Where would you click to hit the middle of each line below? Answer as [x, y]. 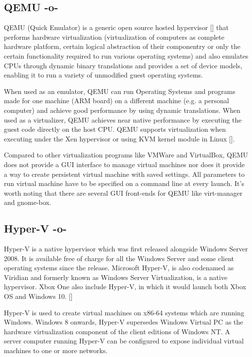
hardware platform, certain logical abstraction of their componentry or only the [122, 46]
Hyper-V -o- [35, 228]
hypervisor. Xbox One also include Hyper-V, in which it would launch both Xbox [125, 287]
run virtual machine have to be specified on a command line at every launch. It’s [124, 183]
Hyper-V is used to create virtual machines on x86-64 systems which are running [124, 312]
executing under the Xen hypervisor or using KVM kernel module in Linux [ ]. [119, 138]
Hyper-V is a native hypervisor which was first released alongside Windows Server [126, 249]
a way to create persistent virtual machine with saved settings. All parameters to [124, 174]
